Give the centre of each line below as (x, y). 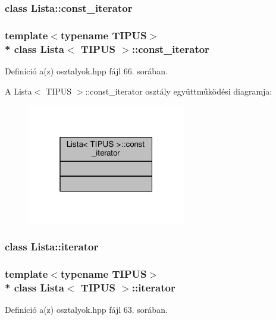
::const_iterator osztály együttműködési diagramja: (179, 91)
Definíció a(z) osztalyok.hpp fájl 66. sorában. (86, 70)
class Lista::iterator (52, 247)
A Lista (18, 91)
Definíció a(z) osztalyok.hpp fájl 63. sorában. (86, 310)
